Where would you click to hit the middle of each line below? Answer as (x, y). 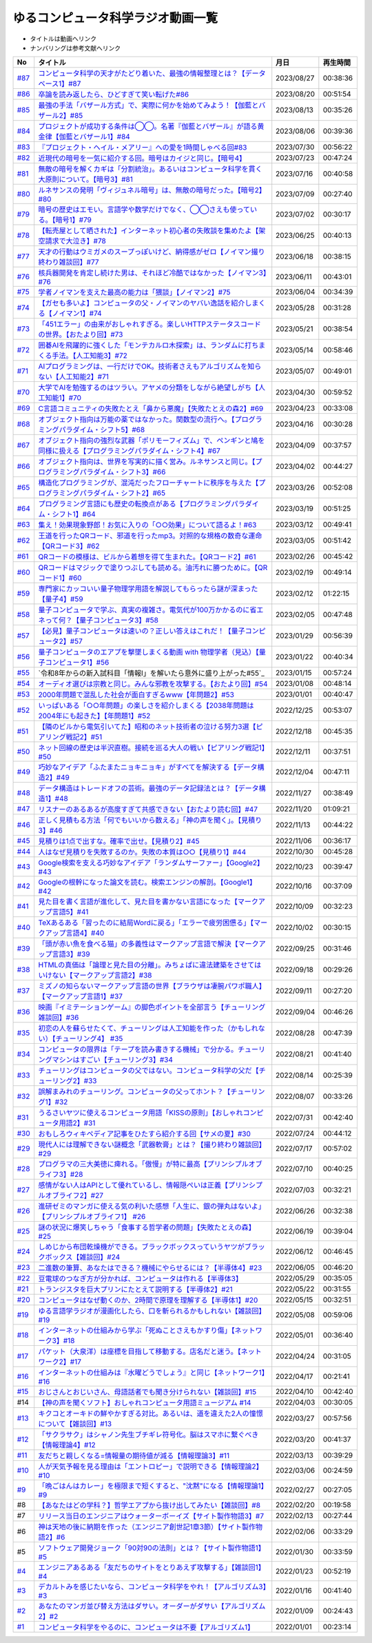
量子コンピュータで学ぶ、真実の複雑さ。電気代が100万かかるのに (144, 610)
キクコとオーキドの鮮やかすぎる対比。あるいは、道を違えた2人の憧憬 (151, 1413)
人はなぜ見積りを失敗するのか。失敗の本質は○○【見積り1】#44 (142, 852)
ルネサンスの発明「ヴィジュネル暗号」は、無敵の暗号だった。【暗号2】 (152, 190)
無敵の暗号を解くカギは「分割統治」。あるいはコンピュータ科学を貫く (151, 169)
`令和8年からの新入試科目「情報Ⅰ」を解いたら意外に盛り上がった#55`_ (151, 674)
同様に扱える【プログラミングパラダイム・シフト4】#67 (129, 451)
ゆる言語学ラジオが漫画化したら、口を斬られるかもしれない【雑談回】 (152, 1311)
